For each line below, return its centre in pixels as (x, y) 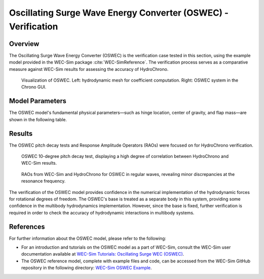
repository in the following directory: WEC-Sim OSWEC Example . (87, 268)
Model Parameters (38, 101)
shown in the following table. (38, 119)
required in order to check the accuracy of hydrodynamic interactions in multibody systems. (102, 213)
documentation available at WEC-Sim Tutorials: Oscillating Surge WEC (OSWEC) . (103, 254)
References (27, 226)
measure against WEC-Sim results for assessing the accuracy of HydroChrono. (89, 69)
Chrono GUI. (34, 87)
